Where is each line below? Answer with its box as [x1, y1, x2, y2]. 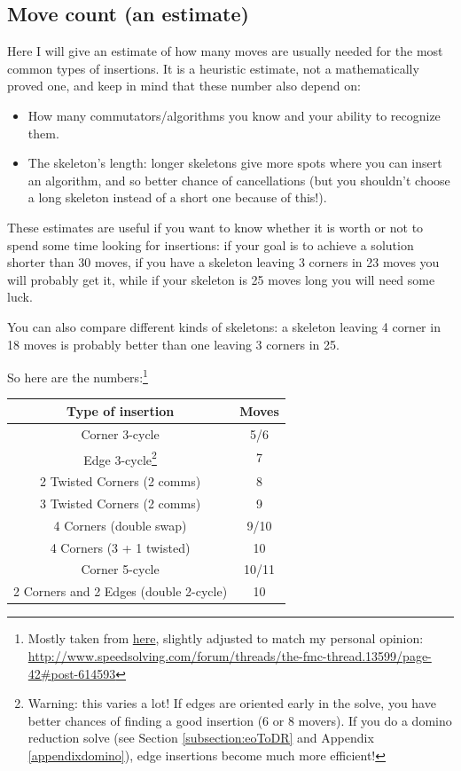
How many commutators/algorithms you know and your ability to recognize [27, 106, 441, 124]
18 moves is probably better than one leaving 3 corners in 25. [7, 334, 340, 353]
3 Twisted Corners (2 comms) [40, 493, 201, 512]
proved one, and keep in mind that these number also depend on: [7, 76, 361, 95]
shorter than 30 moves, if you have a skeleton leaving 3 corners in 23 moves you [7, 253, 440, 271]
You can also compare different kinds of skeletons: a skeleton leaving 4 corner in [7, 317, 441, 335]
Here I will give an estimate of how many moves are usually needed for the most [7, 42, 443, 60]
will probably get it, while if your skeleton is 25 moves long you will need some [7, 270, 435, 288]
